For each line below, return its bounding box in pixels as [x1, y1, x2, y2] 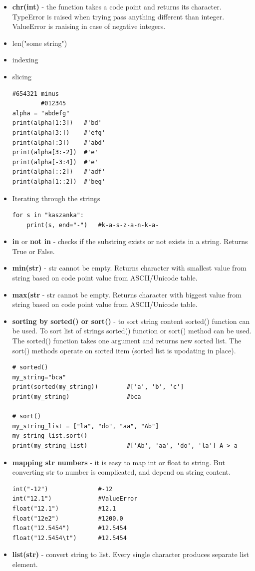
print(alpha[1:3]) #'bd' [12, 119, 102, 127]
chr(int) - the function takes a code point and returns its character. [12, 1, 222, 11]
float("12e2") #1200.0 [12, 515, 123, 522]
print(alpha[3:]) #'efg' [12, 129, 105, 136]
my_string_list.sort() [12, 432, 88, 440]
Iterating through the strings [12, 193, 100, 203]
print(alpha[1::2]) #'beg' [12, 178, 105, 185]
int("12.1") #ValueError [12, 495, 138, 503]
